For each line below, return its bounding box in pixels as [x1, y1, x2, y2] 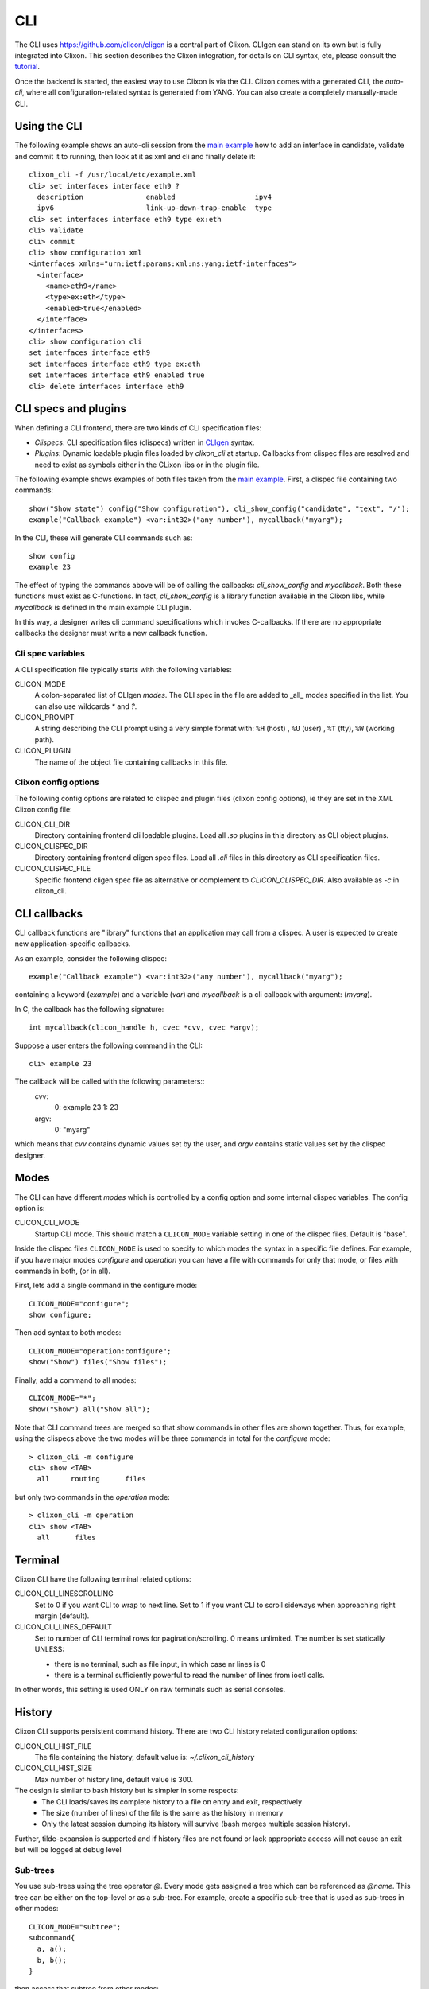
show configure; [29, 1310, 92, 1320]
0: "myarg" [54, 1124, 91, 1134]
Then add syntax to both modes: [14, 1328, 122, 1337]
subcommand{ [29, 1933, 75, 1942]
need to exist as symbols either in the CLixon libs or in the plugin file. [34, 460, 260, 469]
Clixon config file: [14, 804, 72, 815]
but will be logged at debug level [14, 1845, 122, 1855]
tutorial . [14, 62, 40, 72]
